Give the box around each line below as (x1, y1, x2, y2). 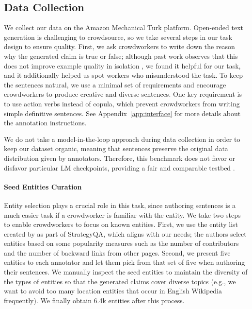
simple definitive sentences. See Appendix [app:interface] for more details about (4, 108, 241, 118)
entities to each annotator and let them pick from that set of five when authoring (4, 257, 245, 267)
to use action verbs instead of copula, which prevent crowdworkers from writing (4, 98, 240, 108)
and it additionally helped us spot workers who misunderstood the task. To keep (4, 70, 243, 80)
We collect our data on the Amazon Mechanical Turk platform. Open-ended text (4, 22, 244, 33)
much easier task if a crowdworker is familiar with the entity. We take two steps (4, 209, 241, 220)
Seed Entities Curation (4, 181, 82, 191)
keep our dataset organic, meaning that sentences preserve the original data (4, 143, 228, 154)
